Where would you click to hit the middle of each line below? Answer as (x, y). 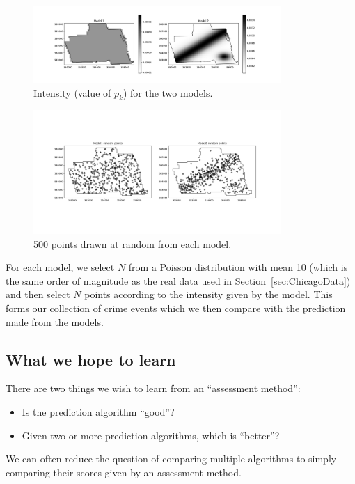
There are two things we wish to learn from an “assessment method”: (153, 388)
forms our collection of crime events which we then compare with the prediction (176, 307)
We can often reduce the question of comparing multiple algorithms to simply (171, 459)
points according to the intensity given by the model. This (208, 294)
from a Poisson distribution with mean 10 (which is (238, 267)
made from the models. (55, 321)
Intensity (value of (72, 92)
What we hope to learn (91, 359)
